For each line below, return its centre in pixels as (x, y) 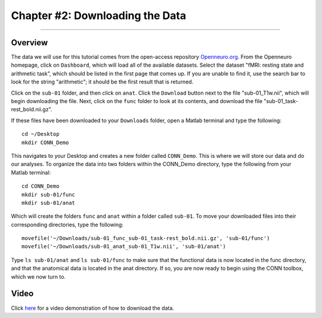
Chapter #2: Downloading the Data (99, 15)
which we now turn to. (38, 276)
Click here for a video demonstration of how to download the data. (92, 308)
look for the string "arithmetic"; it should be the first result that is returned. (102, 82)
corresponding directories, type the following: (67, 225)
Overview (30, 43)
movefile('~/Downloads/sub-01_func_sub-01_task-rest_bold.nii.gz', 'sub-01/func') (146, 238)
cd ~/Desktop (41, 134)
